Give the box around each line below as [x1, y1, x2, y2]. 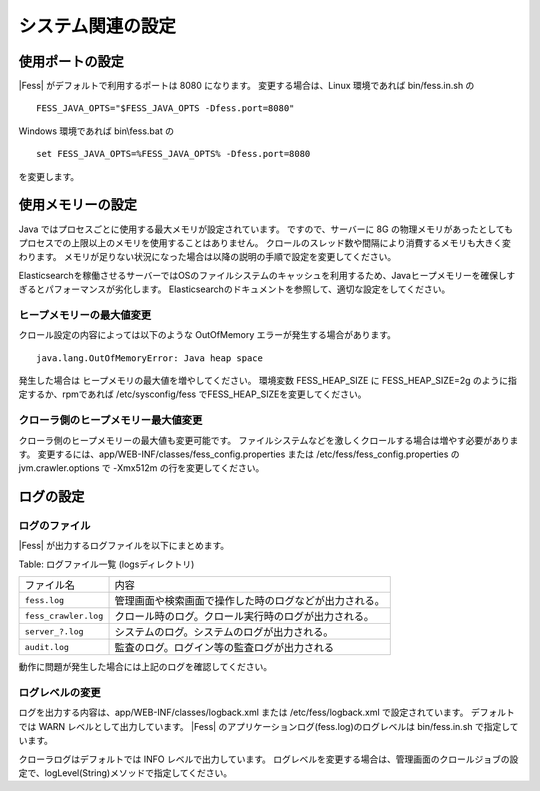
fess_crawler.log [24, 610, 104, 621]
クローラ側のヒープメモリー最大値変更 [18, 413, 203, 427]
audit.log [24, 641, 70, 652]
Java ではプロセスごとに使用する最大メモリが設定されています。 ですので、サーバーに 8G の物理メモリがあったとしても [18, 223, 514, 235]
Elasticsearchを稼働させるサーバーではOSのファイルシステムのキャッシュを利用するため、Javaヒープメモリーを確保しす [18, 269, 516, 281]
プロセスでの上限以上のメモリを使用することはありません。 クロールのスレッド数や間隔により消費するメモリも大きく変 [18, 236, 512, 249]
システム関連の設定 [18, 15, 177, 37]
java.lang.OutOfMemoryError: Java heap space [36, 352, 264, 364]
